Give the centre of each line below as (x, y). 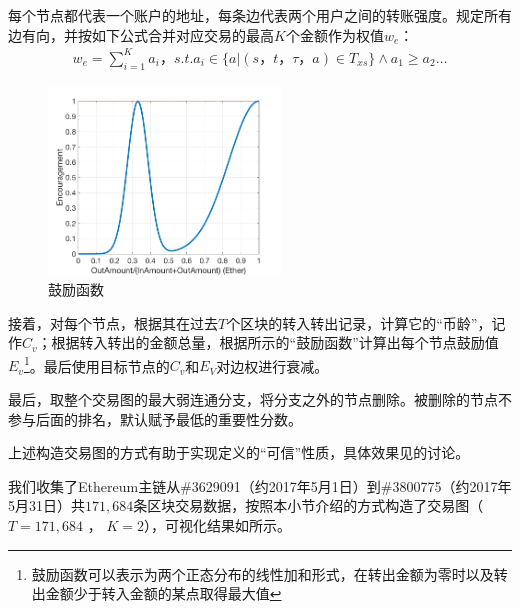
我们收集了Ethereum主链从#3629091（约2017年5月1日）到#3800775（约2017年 (260, 485)
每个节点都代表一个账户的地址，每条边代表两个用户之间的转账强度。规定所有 (260, 15)
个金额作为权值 (334, 34)
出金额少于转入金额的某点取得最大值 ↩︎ (156, 593)
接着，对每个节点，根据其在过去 (113, 322)
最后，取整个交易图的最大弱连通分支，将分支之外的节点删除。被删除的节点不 (260, 398)
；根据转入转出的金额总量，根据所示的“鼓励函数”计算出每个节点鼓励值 (268, 342)
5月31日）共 (46, 505)
